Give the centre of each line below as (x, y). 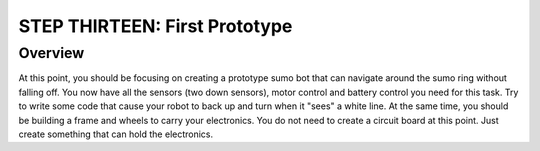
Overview (51, 53)
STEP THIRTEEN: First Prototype (155, 26)
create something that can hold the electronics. (116, 134)
